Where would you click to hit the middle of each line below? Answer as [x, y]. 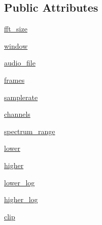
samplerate [21, 97]
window [16, 45]
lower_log [20, 182]
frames [14, 79]
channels [17, 114]
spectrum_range [30, 131]
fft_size [16, 29]
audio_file [20, 63]
